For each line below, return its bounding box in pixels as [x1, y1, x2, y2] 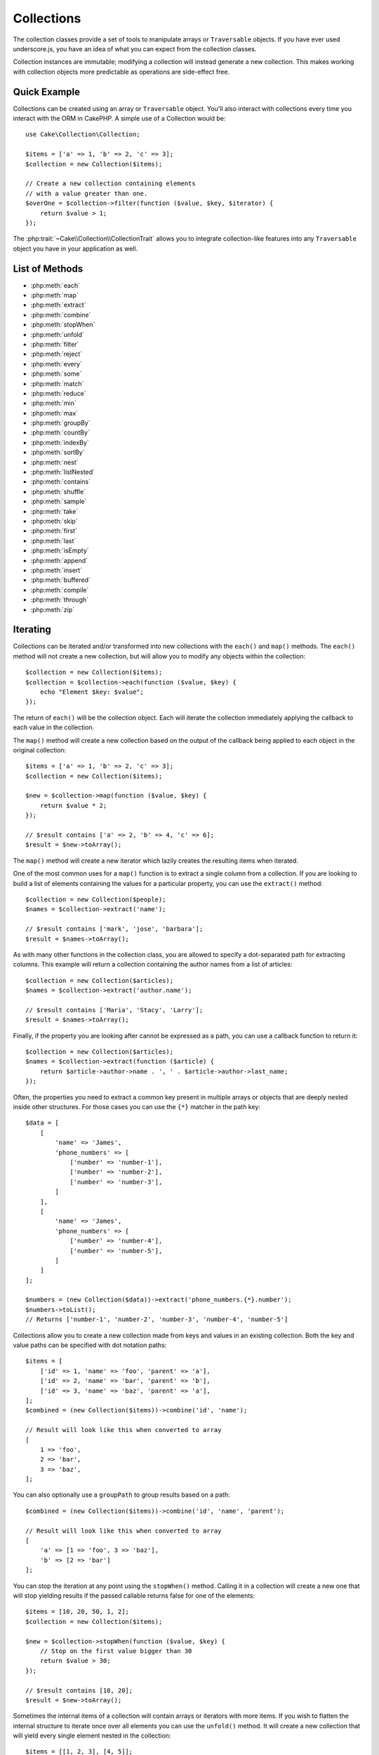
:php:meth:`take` [30, 507, 79, 515]
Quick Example [13, 86, 81, 98]
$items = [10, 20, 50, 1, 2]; [25, 1608, 130, 1616]
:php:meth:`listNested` [30, 468, 95, 477]
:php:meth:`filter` [30, 340, 79, 348]
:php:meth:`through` [30, 595, 89, 604]
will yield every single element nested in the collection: [13, 1731, 171, 1740]
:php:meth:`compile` [30, 585, 89, 594]
